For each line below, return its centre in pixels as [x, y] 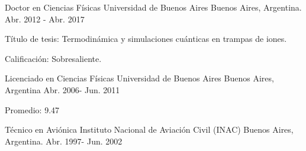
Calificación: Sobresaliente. [53, 58]
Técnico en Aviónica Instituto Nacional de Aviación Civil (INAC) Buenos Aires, [149, 129]
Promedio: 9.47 [32, 109]
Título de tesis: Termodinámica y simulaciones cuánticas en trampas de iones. [146, 39]
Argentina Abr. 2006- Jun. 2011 [62, 89]
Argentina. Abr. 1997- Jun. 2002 [64, 141]
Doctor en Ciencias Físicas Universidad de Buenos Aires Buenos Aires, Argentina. [153, 7]
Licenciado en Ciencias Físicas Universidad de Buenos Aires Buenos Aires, [139, 78]
